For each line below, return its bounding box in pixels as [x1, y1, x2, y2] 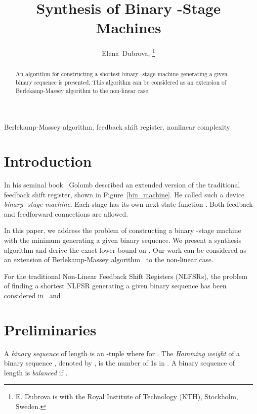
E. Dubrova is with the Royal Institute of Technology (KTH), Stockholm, [15, 391, 238, 402]
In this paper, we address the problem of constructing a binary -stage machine [4, 225, 241, 235]
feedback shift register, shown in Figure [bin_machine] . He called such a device [4, 189, 245, 199]
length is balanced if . [4, 367, 68, 377]
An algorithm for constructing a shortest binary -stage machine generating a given [15, 70, 228, 78]
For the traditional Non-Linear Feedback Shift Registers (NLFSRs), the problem [4, 271, 248, 281]
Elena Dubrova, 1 [102, 46, 155, 58]
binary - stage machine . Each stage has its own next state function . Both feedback [4, 199, 253, 209]
